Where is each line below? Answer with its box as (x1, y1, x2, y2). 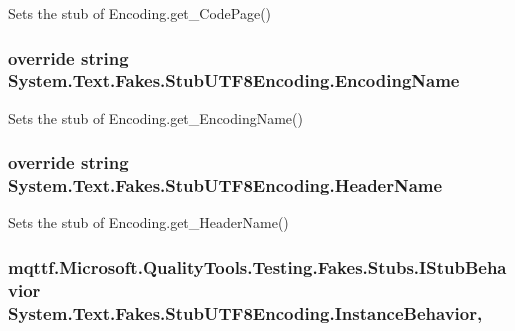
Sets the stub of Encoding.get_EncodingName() (8, 107, 303, 128)
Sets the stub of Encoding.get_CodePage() (8, 3, 272, 23)
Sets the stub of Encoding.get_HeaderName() (8, 212, 289, 233)
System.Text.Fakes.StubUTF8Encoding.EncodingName (8, 68, 460, 93)
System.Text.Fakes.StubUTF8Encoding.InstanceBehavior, (8, 300, 483, 325)
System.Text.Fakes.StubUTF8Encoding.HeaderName (8, 173, 443, 198)
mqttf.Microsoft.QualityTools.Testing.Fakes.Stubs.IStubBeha (8, 254, 507, 279)
